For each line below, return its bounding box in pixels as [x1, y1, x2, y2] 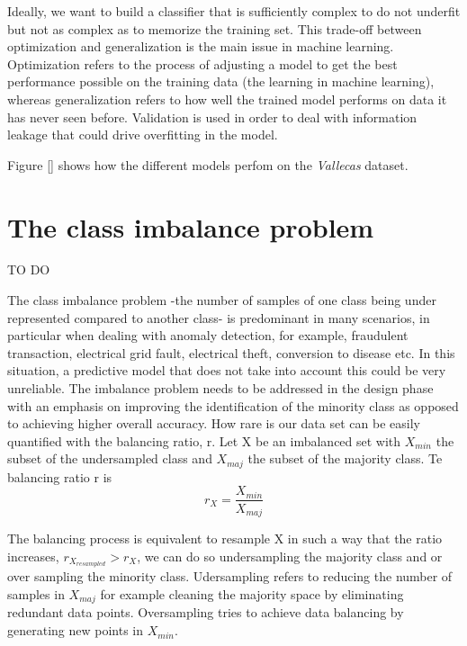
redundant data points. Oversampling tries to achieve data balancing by [7, 603, 404, 622]
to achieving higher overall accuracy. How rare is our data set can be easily [7, 414, 420, 433]
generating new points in [7, 621, 144, 640]
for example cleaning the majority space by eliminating [100, 585, 404, 604]
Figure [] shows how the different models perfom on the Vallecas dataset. [7, 155, 409, 174]
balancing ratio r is [7, 467, 112, 486]
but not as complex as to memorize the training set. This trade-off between [7, 19, 422, 38]
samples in [7, 585, 65, 604]
